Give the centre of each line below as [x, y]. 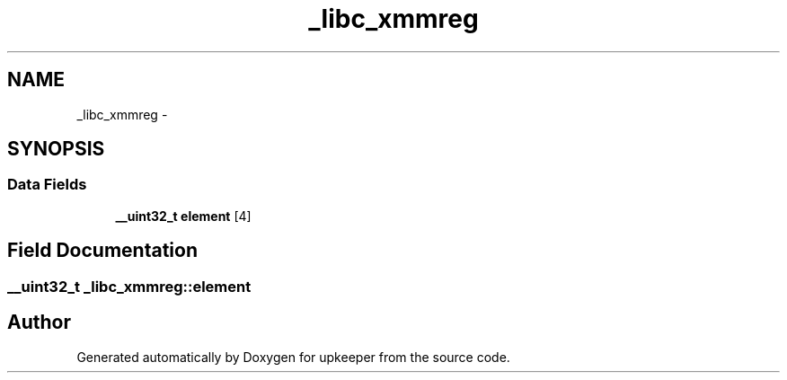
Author [39, 323]
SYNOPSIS [56, 149]
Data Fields [47, 185]
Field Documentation [102, 251]
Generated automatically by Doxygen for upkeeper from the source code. [293, 357]
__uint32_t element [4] [183, 216]
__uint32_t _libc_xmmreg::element [129, 286]
